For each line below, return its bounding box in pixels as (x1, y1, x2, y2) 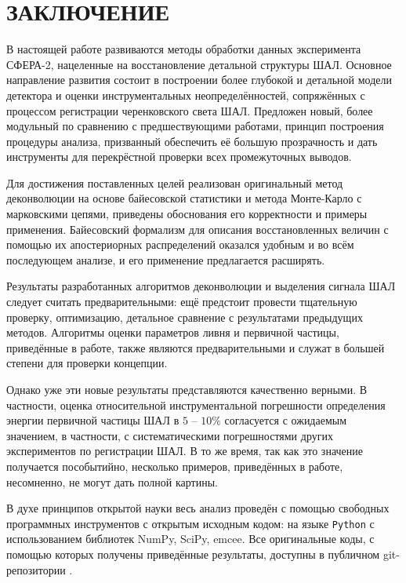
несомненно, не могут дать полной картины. (6, 473, 218, 490)
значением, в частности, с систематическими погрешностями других (6, 427, 333, 443)
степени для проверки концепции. (6, 355, 168, 371)
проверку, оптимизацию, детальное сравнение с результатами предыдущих (6, 308, 363, 325)
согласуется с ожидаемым (224, 412, 347, 428)
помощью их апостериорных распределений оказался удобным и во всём (6, 236, 354, 253)
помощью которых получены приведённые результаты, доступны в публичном (6, 546, 380, 562)
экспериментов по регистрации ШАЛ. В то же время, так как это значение (6, 443, 363, 459)
